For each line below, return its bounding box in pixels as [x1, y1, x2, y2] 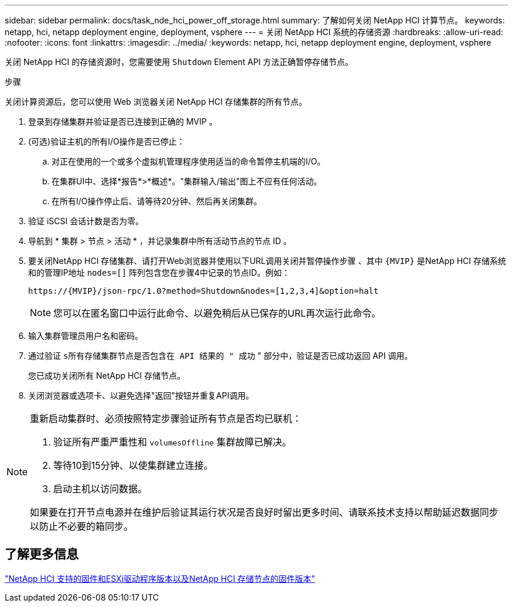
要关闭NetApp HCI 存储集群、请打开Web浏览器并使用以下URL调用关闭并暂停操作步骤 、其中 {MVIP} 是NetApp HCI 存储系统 [28, 256, 507, 266]
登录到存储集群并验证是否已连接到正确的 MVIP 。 [28, 116, 217, 126]
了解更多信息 [5, 547, 78, 562]
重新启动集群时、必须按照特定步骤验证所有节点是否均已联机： [30, 413, 302, 424]
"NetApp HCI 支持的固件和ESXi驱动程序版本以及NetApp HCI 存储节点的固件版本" [5, 573, 315, 584]
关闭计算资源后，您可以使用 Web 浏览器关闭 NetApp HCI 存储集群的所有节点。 [5, 97, 307, 107]
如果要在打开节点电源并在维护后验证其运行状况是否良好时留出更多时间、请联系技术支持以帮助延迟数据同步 [30, 506, 499, 518]
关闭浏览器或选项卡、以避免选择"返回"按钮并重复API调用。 [28, 390, 254, 400]
